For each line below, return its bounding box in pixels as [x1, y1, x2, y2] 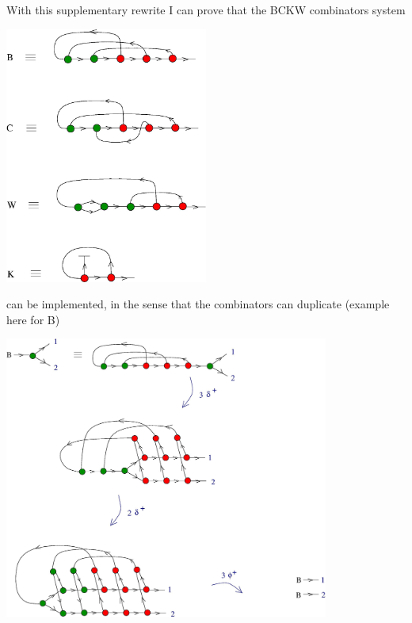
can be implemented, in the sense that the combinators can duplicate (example [6, 296, 390, 312]
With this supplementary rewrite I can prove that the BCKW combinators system [6, 2, 406, 17]
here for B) [6, 311, 60, 327]
